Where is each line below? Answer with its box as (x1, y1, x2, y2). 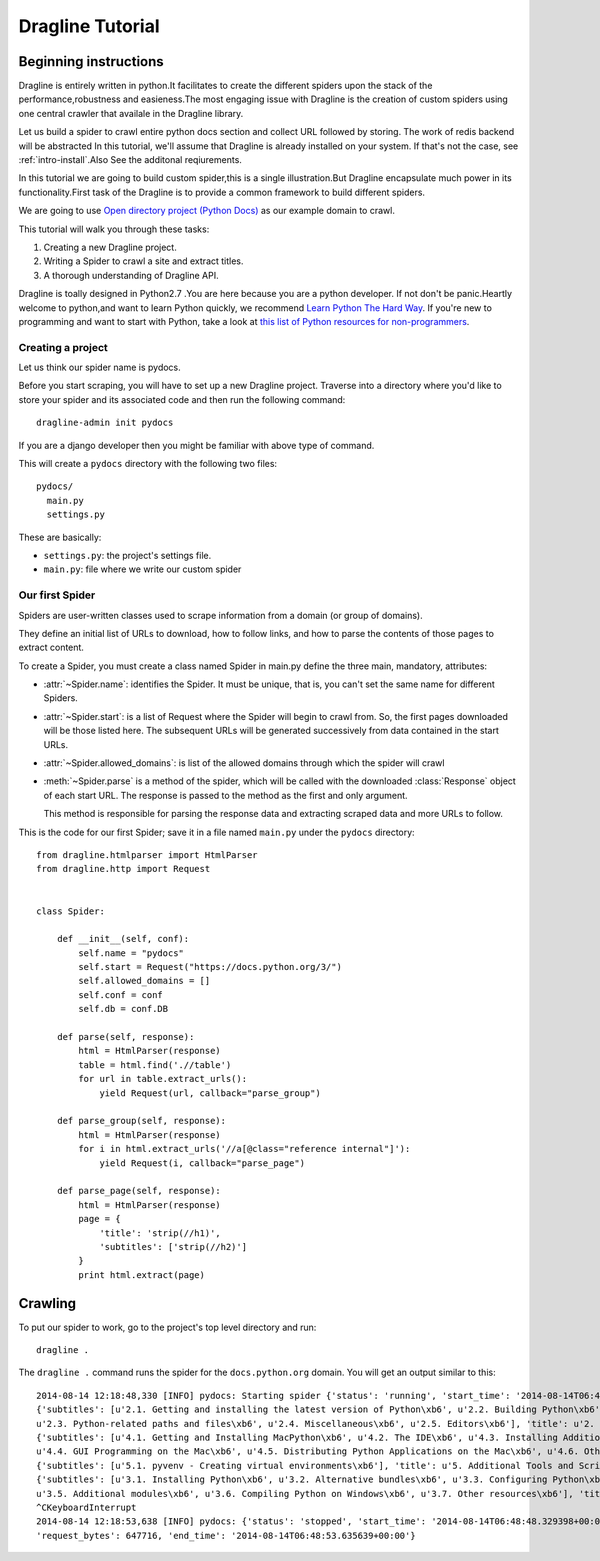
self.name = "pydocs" (78, 947, 185, 959)
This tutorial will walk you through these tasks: (18, 223, 210, 235)
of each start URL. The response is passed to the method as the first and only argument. (43, 789, 409, 801)
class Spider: (36, 905, 105, 917)
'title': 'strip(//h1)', (99, 1227, 222, 1239)
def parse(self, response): (56, 1031, 195, 1043)
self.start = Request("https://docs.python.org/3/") (78, 961, 342, 973)
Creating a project (18, 340, 109, 354)
